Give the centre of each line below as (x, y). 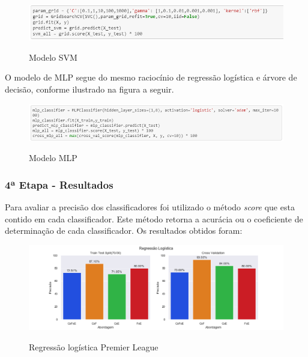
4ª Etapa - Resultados (59, 184)
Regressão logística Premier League (94, 346)
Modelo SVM (53, 57)
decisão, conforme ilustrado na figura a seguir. (89, 89)
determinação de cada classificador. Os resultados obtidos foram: (124, 230)
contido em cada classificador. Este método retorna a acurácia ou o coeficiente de (154, 218)
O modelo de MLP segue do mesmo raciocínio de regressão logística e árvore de (151, 77)
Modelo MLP (53, 158)
